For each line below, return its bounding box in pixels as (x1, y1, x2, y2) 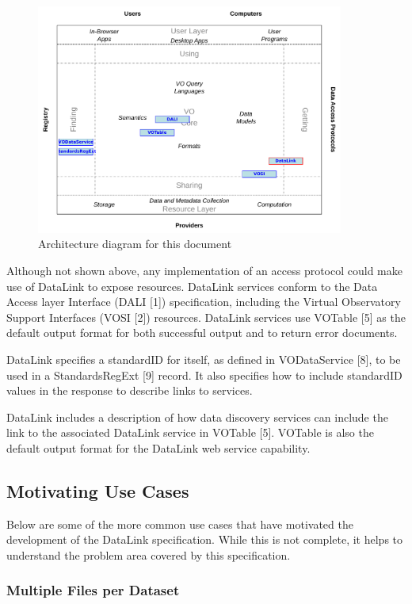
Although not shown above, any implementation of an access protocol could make (6, 262, 402, 278)
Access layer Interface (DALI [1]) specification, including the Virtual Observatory (6, 293, 401, 310)
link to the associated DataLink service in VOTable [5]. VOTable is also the (6, 424, 374, 441)
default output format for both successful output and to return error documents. (6, 324, 398, 341)
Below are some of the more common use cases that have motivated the (6, 515, 353, 532)
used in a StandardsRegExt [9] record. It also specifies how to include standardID (6, 366, 402, 383)
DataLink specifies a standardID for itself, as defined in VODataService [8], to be (6, 350, 401, 367)
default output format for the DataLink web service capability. (6, 439, 311, 456)
